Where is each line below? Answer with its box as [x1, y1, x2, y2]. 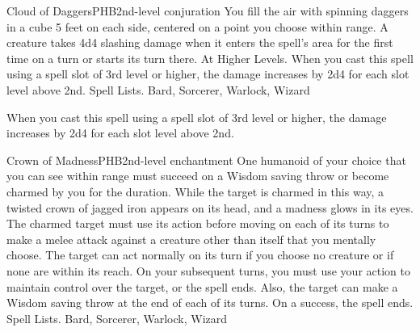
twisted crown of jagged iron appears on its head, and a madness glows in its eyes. [6, 199, 414, 216]
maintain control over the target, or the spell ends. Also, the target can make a [6, 278, 398, 295]
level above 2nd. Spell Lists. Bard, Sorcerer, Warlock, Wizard [6, 81, 310, 98]
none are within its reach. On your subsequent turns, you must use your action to [6, 262, 410, 279]
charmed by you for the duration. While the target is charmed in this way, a [6, 183, 384, 200]
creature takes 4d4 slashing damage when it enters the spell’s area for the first [6, 34, 393, 51]
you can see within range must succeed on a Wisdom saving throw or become [6, 167, 389, 184]
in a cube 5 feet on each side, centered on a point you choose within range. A [6, 18, 388, 35]
